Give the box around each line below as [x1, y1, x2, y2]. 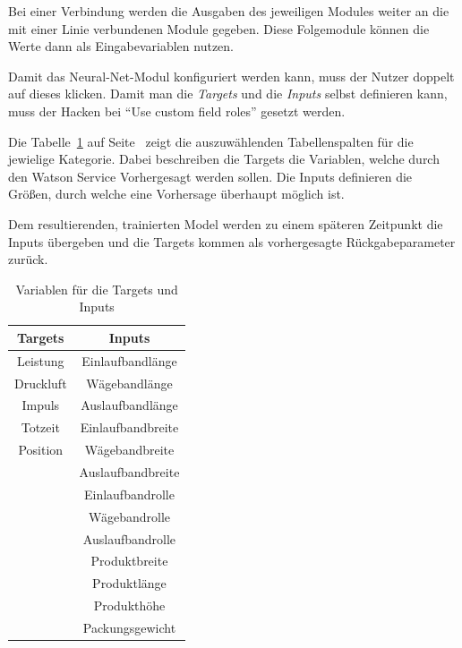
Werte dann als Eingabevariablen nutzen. [8, 37, 234, 55]
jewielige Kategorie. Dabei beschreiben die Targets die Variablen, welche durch [8, 149, 440, 168]
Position [18, 440, 64, 459]
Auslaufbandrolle [82, 529, 176, 548]
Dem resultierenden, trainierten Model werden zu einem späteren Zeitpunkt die [8, 214, 443, 233]
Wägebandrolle [88, 507, 170, 525]
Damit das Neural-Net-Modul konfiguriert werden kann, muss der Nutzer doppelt [8, 66, 455, 85]
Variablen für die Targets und [15, 279, 178, 298]
